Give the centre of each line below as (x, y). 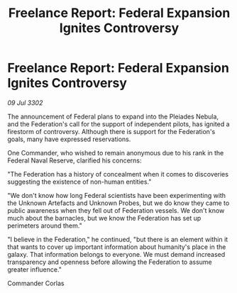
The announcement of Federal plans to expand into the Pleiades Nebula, (113, 116)
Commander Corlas (36, 283)
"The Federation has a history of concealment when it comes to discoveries (118, 174)
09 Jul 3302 (25, 103)
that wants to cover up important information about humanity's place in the (117, 247)
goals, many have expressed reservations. (69, 139)
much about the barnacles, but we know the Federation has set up (104, 218)
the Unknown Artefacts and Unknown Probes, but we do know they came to (118, 203)
